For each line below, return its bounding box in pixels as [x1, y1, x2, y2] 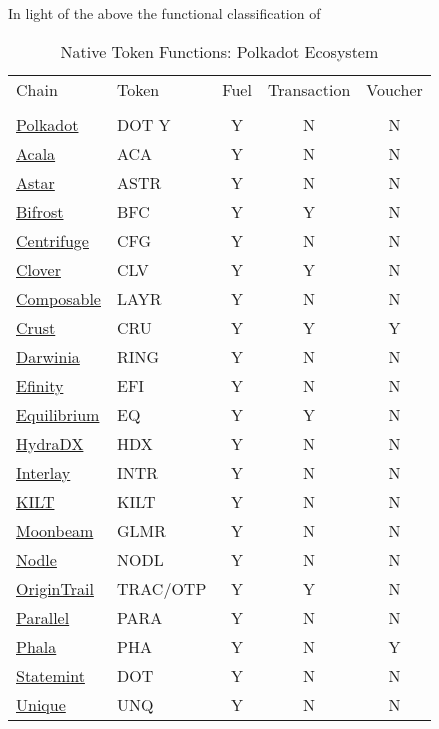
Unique [16, 692, 66, 716]
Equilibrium [16, 402, 100, 426]
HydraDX [16, 431, 84, 455]
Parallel [16, 605, 70, 629]
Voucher [366, 77, 423, 101]
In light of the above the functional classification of [8, 3, 321, 23]
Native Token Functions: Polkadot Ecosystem [60, 39, 379, 63]
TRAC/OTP [116, 576, 207, 600]
